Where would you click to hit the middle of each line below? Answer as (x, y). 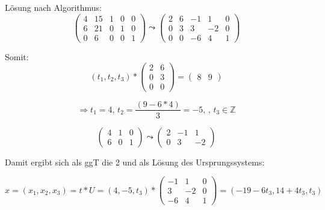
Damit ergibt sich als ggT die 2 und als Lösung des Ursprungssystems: (135, 162)
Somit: (17, 56)
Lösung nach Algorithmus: (54, 7)
